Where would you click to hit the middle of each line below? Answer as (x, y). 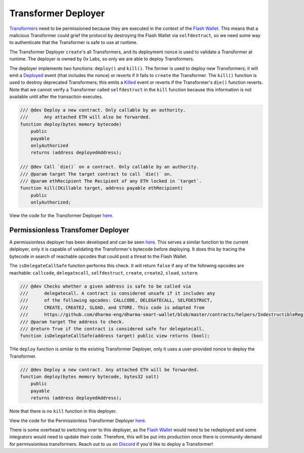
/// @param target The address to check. (72, 322)
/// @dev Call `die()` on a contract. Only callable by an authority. (110, 167)
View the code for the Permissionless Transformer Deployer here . (78, 421)
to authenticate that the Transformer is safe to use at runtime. (73, 43)
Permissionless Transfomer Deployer (69, 230)
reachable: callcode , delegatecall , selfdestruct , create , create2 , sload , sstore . (104, 273)
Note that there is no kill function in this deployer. (63, 411)
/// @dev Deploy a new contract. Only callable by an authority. (103, 110)
